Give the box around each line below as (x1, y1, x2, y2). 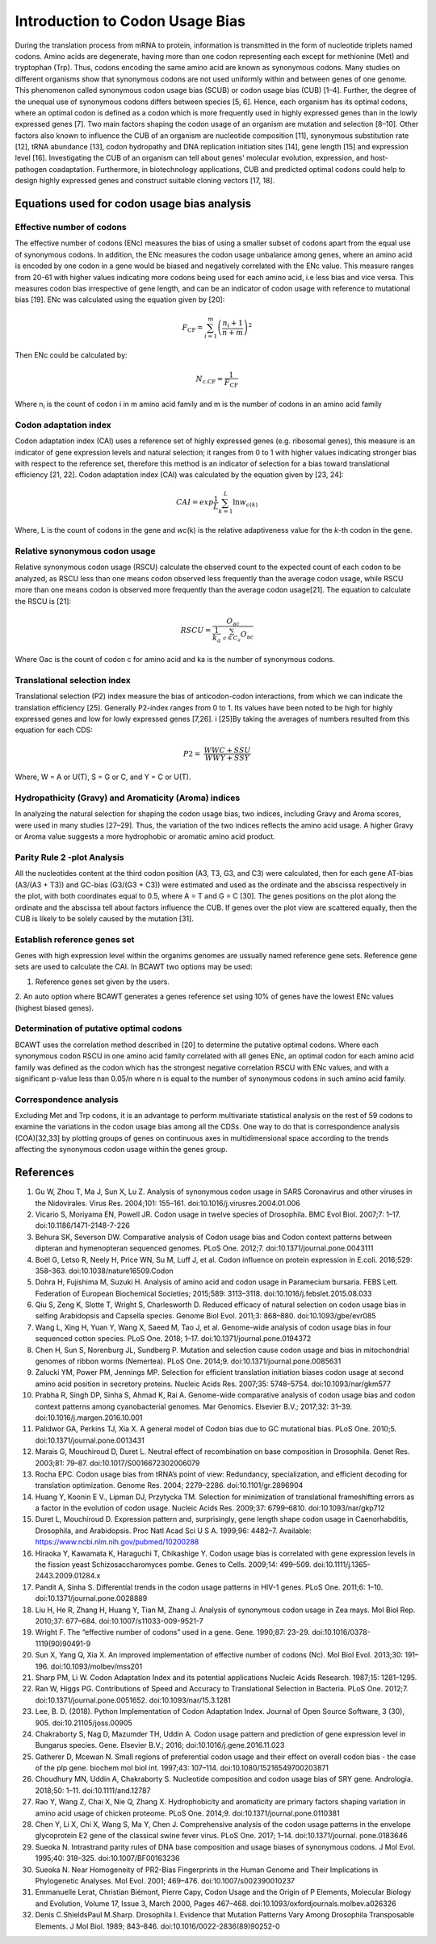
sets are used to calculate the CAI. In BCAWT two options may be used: (15, 962, 253, 972)
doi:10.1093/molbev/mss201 (50, 1661, 143, 1671)
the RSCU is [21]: (15, 596, 72, 605)
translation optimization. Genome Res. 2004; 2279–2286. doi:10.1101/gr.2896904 (35, 1481, 304, 1490)
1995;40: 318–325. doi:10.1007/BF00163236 (35, 1854, 180, 1863)
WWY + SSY (204, 753, 250, 762)
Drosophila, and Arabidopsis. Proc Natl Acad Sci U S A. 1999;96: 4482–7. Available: (35, 1526, 312, 1536)
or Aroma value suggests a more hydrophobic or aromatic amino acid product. (15, 832, 276, 841)
